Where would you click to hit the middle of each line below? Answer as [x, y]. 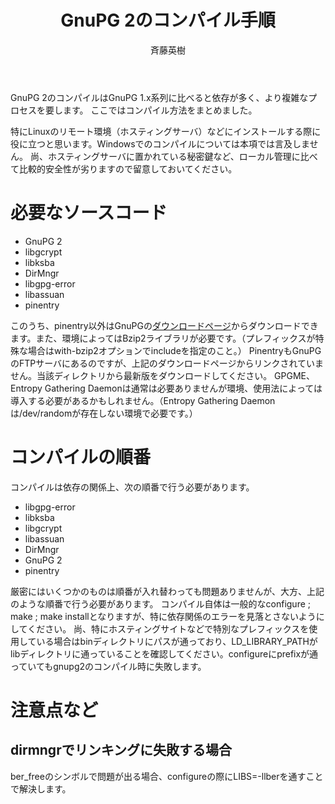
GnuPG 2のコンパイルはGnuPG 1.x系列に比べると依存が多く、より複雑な [159, 97]
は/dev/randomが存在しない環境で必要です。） [104, 413]
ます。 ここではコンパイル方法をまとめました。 [160, 110]
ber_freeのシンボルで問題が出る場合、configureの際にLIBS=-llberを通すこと [167, 776]
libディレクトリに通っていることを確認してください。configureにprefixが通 [164, 653]
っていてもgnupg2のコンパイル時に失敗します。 [108, 666]
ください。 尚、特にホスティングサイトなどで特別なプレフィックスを [168, 628]
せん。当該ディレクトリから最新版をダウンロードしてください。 [141, 375]
